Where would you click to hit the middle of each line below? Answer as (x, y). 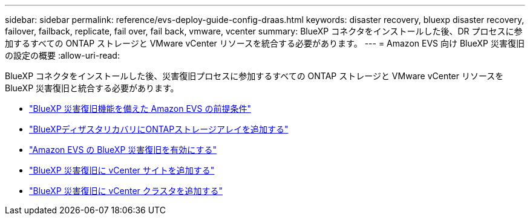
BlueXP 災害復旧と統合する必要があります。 (92, 88)
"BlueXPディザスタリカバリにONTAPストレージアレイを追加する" (159, 129)
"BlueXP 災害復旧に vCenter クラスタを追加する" (126, 191)
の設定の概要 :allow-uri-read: (62, 55)
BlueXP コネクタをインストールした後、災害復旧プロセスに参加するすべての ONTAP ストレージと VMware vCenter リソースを (254, 76)
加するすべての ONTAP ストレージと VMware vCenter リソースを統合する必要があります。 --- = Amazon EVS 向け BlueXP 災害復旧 (265, 43)
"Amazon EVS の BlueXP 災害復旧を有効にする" (123, 150)
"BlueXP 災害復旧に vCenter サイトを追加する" (122, 170)
